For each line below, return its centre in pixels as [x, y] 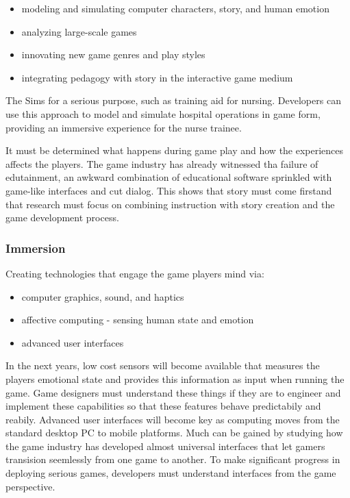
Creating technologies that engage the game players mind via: [135, 273]
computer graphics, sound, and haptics [103, 296]
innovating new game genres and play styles [113, 54]
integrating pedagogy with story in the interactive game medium [157, 77]
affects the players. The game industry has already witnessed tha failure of [162, 163]
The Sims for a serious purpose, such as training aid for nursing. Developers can [173, 100]
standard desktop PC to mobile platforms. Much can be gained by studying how [174, 433]
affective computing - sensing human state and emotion [138, 320]
